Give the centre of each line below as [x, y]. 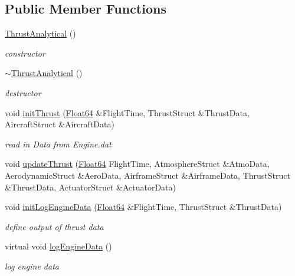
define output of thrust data [54, 226]
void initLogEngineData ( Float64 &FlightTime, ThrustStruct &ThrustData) [143, 207]
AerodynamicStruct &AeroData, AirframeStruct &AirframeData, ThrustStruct [147, 175]
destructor [23, 92]
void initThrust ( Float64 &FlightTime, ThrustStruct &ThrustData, [127, 112]
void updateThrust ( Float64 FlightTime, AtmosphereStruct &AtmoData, [137, 164]
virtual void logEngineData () [58, 246]
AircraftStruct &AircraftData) [60, 124]
